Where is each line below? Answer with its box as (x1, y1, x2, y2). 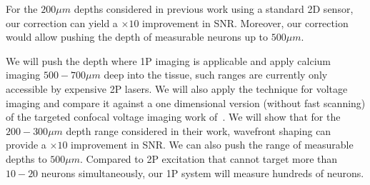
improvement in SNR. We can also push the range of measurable (71, 137, 354, 152)
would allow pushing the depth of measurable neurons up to (6, 29, 269, 44)
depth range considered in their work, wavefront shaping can (66, 123, 331, 138)
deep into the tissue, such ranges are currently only (104, 67, 328, 82)
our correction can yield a (6, 15, 118, 30)
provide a (6, 137, 46, 152)
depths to (6, 151, 47, 166)
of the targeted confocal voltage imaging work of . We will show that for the (6, 109, 341, 124)
